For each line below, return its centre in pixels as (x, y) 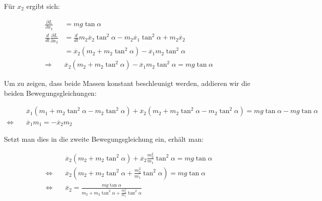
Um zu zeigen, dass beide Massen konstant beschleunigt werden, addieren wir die (127, 83)
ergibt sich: (43, 6)
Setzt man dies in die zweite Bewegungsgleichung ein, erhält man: (104, 139)
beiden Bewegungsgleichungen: (50, 93)
